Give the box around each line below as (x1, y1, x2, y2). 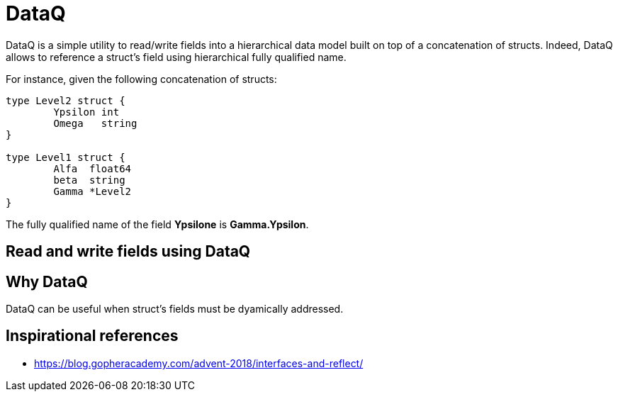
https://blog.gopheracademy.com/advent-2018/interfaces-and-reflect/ (34, 357, 364, 369)
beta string (53, 174, 125, 186)
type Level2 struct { (6, 94, 125, 106)
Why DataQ (6, 272, 88, 291)
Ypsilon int (53, 106, 120, 118)
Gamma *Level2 (53, 185, 132, 197)
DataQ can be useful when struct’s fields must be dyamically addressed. (6, 303, 344, 315)
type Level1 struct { (6, 151, 125, 163)
